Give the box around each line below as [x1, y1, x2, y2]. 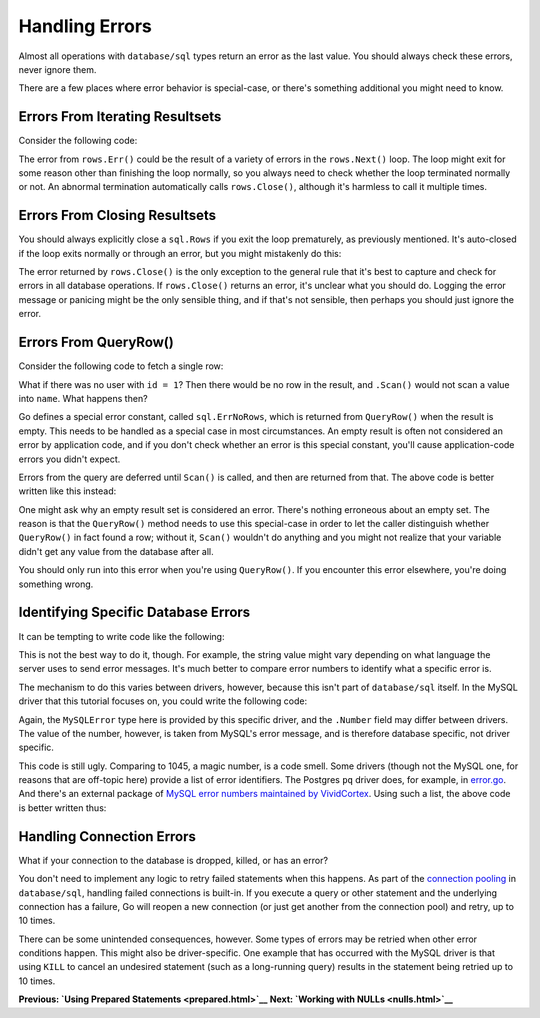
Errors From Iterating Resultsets [18, 108, 222, 125]
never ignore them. [18, 63, 97, 75]
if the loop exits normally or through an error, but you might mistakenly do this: [18, 247, 342, 259]
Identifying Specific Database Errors [18, 604, 251, 621]
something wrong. [18, 578, 94, 590]
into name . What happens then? [18, 392, 149, 404]
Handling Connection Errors [18, 828, 197, 845]
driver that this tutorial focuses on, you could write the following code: [18, 695, 308, 707]
